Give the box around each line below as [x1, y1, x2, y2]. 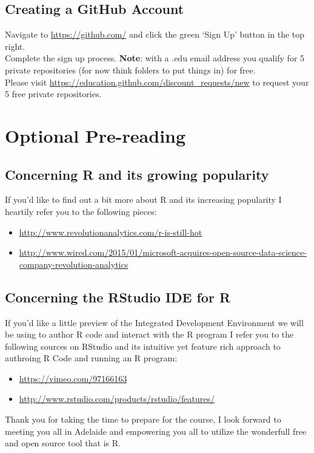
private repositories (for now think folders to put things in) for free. [5, 63, 256, 76]
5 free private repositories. [5, 87, 102, 100]
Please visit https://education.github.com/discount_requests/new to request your [5, 75, 309, 88]
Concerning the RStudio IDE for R [5, 287, 231, 306]
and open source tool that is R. [5, 437, 121, 449]
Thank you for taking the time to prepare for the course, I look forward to [5, 413, 281, 426]
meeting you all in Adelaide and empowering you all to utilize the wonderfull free [5, 424, 307, 437]
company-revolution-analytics [19, 257, 129, 270]
